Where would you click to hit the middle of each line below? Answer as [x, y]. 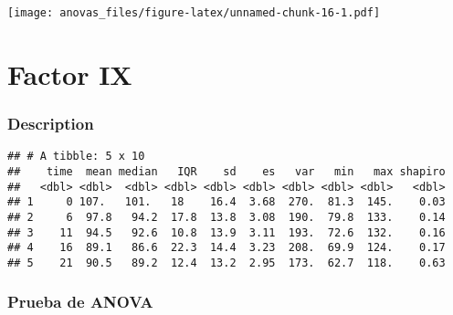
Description [51, 123]
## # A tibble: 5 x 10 [76, 157]
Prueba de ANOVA [80, 302]
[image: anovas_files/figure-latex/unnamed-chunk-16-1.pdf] [194, 13]
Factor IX [70, 73]
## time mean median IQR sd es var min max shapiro [226, 171]
